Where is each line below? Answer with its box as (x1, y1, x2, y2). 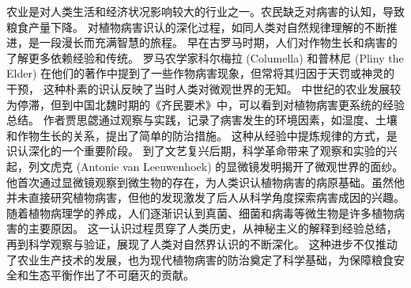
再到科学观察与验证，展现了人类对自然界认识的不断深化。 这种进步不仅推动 (6, 235, 398, 252)
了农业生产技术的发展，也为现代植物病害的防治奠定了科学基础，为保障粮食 (6, 251, 394, 267)
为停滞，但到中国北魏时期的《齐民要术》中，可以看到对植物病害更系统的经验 (6, 96, 405, 112)
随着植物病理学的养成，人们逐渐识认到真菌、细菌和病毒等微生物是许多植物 (6, 204, 394, 221)
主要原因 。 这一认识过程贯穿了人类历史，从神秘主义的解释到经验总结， (28, 220, 398, 237)
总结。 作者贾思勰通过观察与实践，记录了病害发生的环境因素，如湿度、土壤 (6, 112, 398, 128)
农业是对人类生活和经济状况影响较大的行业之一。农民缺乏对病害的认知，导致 (6, 3, 405, 19)
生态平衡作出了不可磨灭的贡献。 (28, 267, 194, 283)
